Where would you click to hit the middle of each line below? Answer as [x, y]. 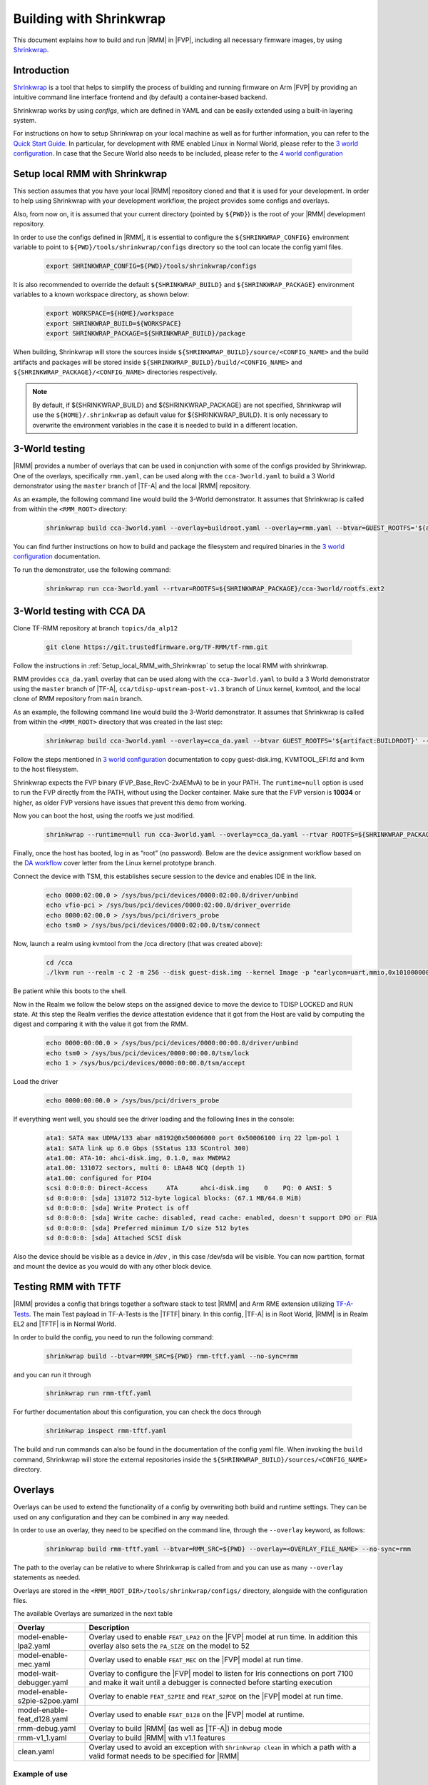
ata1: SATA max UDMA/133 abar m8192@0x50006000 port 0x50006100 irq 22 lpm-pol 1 [193, 1138]
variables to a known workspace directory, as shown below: [101, 295]
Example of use [40, 1774]
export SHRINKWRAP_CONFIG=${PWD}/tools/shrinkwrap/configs [151, 266]
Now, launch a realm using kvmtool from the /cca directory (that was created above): [138, 943]
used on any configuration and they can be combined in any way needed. [121, 1517]
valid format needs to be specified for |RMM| [164, 1756]
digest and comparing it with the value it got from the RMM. [101, 1024]
